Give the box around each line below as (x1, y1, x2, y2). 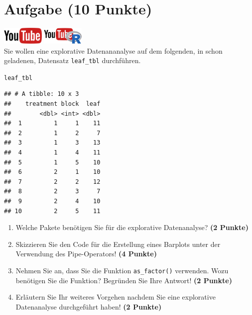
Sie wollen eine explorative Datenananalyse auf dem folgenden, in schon (4, 45, 223, 56)
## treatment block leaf (4, 100, 101, 108)
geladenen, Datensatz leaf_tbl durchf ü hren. (4, 55, 141, 66)
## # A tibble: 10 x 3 (4, 90, 79, 98)
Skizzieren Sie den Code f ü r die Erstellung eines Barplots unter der (15, 238, 221, 249)
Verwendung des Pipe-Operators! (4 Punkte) (15, 248, 157, 259)
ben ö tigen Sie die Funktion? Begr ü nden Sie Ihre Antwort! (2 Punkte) (15, 275, 232, 285)
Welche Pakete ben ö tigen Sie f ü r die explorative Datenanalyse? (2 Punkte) (15, 222, 249, 233)
